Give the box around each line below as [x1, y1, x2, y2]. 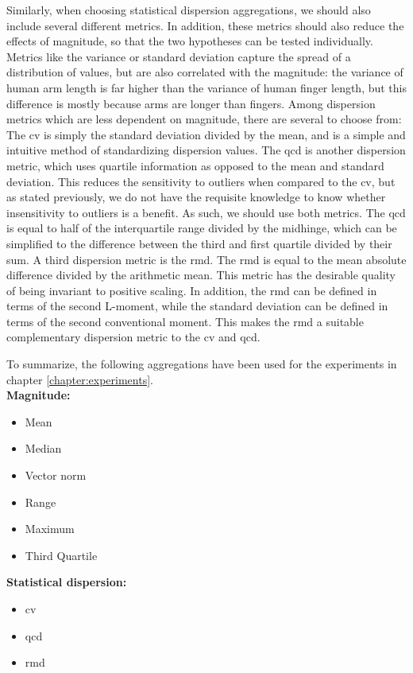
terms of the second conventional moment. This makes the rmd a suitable [6, 313, 364, 329]
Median [25, 440, 62, 457]
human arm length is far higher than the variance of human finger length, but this [6, 79, 407, 95]
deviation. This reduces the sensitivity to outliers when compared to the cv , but [6, 173, 396, 189]
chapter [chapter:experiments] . [6, 371, 153, 387]
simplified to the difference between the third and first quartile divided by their [6, 235, 392, 251]
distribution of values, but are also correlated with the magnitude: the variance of [6, 64, 403, 80]
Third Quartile [25, 547, 98, 563]
